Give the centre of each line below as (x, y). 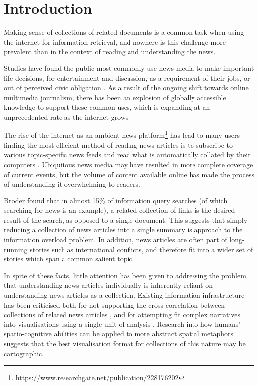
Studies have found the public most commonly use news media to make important (129, 68)
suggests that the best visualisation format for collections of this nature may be (125, 343)
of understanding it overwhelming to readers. (72, 184)
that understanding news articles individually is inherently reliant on (108, 285)
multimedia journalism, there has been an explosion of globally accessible (115, 97)
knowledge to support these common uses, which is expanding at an (107, 107)
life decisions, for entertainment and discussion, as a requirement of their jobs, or (127, 78)
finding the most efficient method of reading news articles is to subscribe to (118, 145)
